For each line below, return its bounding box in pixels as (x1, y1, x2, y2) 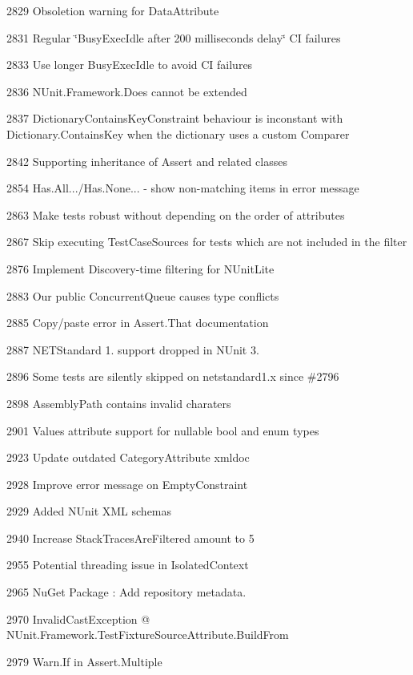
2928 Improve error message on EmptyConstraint (6, 475, 248, 492)
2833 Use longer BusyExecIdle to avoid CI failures (6, 56, 253, 73)
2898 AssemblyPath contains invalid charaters (6, 394, 231, 411)
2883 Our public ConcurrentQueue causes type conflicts (6, 287, 279, 304)
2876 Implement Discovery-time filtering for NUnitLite (6, 260, 275, 277)
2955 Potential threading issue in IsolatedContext (6, 556, 249, 573)
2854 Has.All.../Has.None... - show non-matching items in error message (6, 180, 359, 196)
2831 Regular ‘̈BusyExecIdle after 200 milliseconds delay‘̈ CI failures (6, 29, 341, 46)
